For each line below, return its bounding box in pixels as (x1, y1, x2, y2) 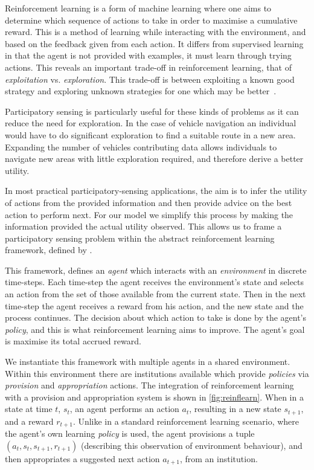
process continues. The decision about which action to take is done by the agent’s (5, 311, 307, 324)
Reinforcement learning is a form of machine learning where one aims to (5, 2, 272, 14)
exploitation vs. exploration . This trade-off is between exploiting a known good (5, 72, 295, 85)
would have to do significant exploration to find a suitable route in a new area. (5, 128, 296, 141)
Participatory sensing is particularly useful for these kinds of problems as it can (5, 105, 299, 117)
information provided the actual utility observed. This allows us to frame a (5, 220, 282, 233)
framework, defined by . (5, 243, 92, 256)
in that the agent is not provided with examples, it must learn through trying (5, 49, 292, 62)
